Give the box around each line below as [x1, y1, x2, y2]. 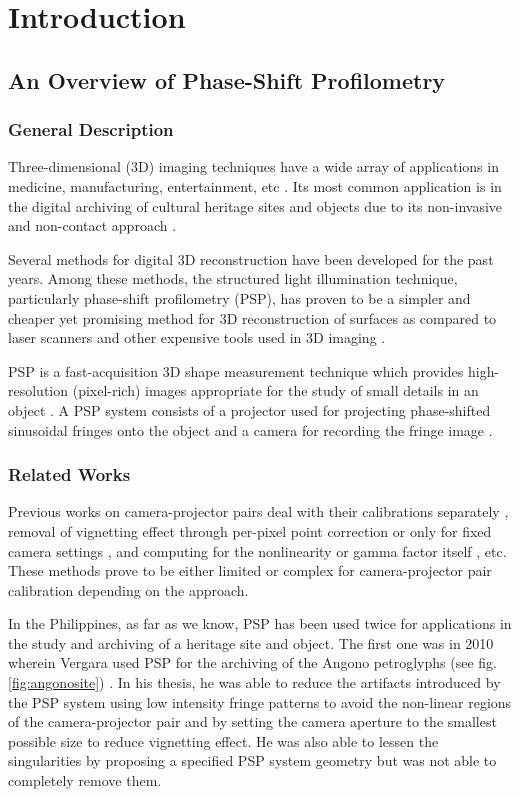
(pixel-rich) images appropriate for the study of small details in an [72, 380, 479, 401]
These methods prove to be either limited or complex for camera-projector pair [8, 560, 492, 581]
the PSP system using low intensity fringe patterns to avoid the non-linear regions [8, 691, 512, 712]
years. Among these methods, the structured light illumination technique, [8, 268, 458, 289]
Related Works [8, 462, 131, 487]
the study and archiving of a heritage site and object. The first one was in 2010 [8, 632, 494, 653]
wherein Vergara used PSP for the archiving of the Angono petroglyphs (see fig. [8, 652, 497, 673]
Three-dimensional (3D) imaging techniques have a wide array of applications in [8, 156, 499, 177]
